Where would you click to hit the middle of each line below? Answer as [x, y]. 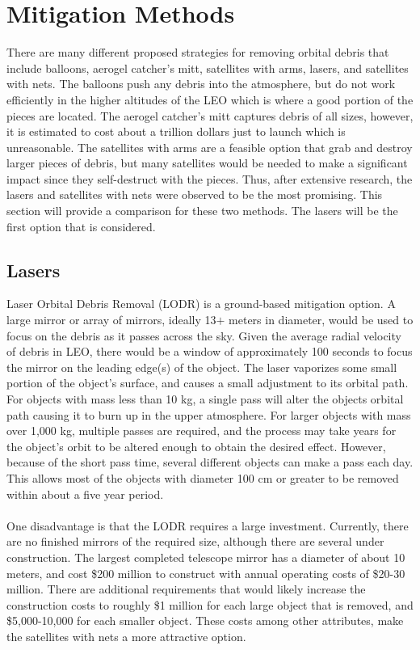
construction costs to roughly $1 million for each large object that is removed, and [210, 604]
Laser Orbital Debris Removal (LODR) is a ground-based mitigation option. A [201, 304]
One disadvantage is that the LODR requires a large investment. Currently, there [208, 525]
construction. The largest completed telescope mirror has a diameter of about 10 [206, 557]
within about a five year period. [85, 494]
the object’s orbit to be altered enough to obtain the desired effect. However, [196, 446]
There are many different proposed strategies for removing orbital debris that [198, 52]
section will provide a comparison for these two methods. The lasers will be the [202, 211]
